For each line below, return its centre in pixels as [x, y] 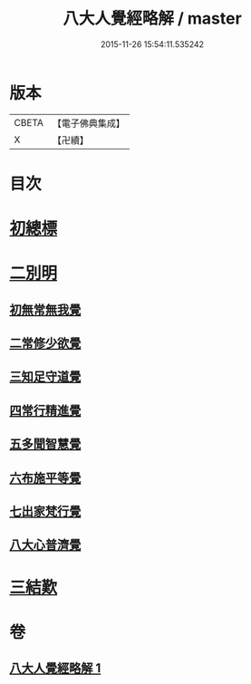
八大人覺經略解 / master [152, 19]
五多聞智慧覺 [45, 444]
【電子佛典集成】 [88, 123]
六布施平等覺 [45, 478]
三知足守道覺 [45, 377]
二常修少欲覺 [45, 344]
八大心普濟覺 [45, 545]
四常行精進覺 [45, 410]
